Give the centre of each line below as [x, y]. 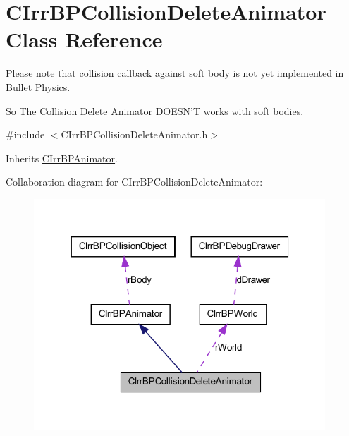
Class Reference [84, 39]
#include [25, 134]
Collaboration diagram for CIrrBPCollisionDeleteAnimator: [134, 182]
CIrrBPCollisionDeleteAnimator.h [134, 134]
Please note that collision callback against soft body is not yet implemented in [175, 73]
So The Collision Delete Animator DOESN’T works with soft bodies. [155, 110]
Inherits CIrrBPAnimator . [62, 158]
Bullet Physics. [38, 86]
